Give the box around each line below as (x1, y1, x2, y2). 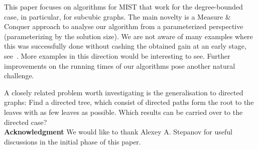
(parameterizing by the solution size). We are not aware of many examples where (4, 31, 253, 41)
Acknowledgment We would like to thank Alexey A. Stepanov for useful (4, 126, 232, 137)
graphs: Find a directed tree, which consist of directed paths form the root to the (4, 97, 254, 107)
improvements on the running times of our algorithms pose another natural (4, 60, 235, 71)
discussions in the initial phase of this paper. (4, 136, 141, 146)
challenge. (4, 70, 34, 81)
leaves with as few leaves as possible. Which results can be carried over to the (4, 106, 243, 117)
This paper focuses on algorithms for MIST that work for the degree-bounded (4, 2, 243, 12)
